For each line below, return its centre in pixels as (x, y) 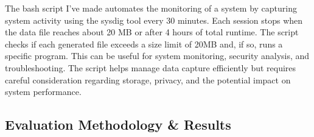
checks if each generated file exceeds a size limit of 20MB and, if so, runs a (144, 44)
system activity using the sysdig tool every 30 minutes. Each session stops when (154, 20)
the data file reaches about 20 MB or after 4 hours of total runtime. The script (152, 32)
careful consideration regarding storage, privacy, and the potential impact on (148, 79)
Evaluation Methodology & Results (118, 125)
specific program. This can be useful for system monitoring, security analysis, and (157, 56)
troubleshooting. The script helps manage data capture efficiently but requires (151, 67)
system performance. (43, 92)
